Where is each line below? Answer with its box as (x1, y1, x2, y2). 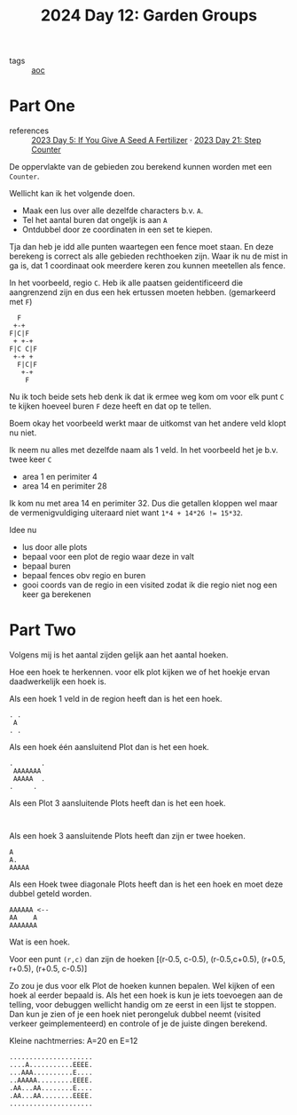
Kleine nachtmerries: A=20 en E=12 (9, 1036, 138, 1047)
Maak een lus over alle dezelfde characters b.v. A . (21, 205, 204, 216)
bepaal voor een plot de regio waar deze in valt (21, 552, 195, 562)
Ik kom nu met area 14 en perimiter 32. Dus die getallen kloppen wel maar (9, 498, 278, 509)
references (9, 125, 50, 136)
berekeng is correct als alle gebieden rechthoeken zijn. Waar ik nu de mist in (9, 251, 288, 262)
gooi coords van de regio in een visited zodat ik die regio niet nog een (21, 579, 277, 591)
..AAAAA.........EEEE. (9, 1076, 93, 1085)
